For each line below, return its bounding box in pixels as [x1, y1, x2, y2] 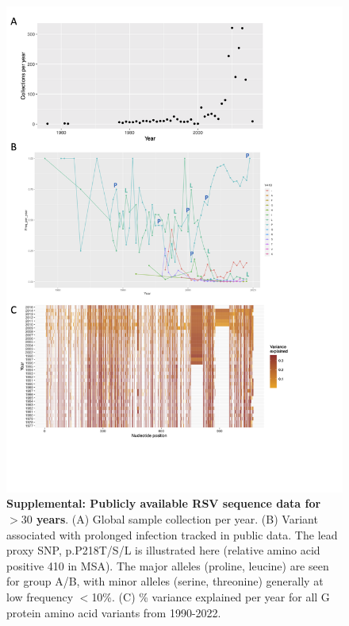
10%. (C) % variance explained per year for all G [91, 588, 330, 605]
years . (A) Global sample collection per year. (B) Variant [36, 510, 318, 527]
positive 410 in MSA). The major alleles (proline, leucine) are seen [6, 557, 329, 574]
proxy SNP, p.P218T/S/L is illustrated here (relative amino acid [6, 542, 320, 558]
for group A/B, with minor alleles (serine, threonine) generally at [6, 573, 324, 589]
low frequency [6, 588, 74, 605]
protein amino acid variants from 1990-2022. [6, 604, 221, 620]
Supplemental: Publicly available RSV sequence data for [6, 495, 321, 512]
